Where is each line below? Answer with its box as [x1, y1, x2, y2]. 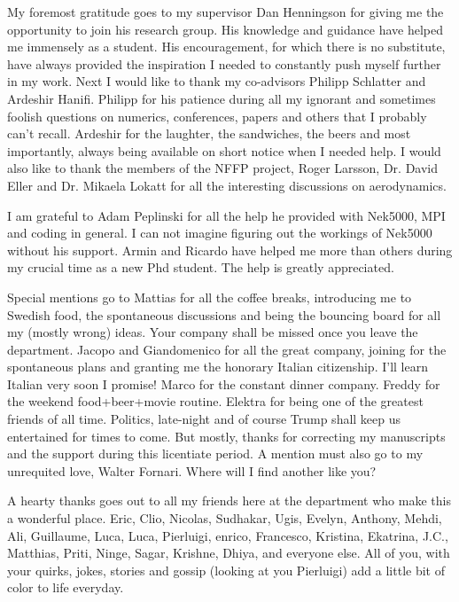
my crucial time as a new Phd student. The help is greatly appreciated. [7, 258, 394, 277]
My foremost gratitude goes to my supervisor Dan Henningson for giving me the [7, 3, 444, 20]
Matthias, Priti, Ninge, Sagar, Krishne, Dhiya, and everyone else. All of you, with [7, 543, 450, 562]
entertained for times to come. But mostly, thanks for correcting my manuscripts [7, 426, 446, 445]
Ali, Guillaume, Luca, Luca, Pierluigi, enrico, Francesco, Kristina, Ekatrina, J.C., [7, 526, 448, 544]
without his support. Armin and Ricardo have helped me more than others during [7, 240, 453, 259]
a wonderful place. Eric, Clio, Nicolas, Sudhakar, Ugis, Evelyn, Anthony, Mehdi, [7, 509, 442, 528]
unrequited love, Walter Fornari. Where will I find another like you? [7, 461, 377, 480]
